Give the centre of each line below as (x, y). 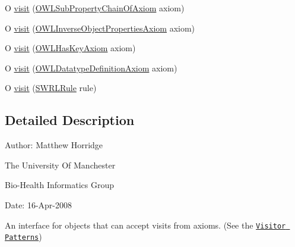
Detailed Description (70, 120)
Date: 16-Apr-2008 (39, 204)
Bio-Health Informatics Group (60, 185)
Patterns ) (23, 237)
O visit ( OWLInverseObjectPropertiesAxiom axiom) (100, 28)
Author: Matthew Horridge (54, 145)
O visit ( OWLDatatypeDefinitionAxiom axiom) (91, 68)
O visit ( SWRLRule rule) (51, 88)
